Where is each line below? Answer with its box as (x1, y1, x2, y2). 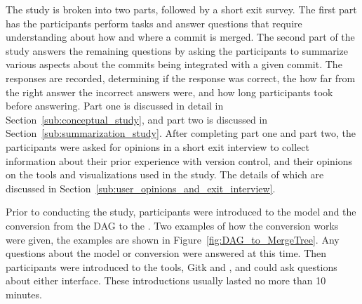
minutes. (6, 286, 42, 301)
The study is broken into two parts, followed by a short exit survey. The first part (6, 2, 357, 16)
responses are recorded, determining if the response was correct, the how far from (6, 70, 356, 85)
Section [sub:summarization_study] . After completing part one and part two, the (6, 126, 356, 140)
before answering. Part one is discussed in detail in (6, 98, 224, 113)
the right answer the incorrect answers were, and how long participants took (6, 84, 333, 99)
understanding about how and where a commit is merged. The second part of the (6, 29, 355, 44)
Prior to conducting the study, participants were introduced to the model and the (6, 204, 356, 219)
